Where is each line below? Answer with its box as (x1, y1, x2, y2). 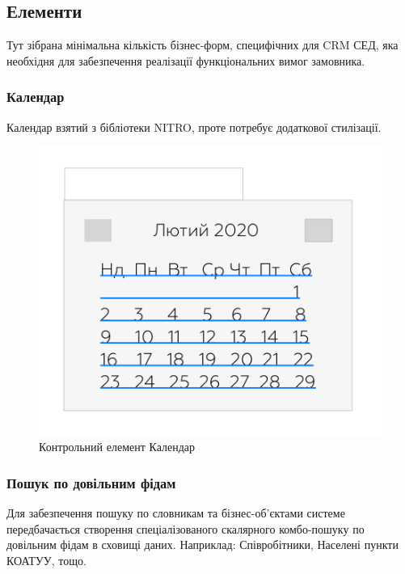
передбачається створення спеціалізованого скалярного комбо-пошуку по (6, 520, 365, 537)
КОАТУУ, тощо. (6, 551, 86, 568)
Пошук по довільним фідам (6, 472, 176, 492)
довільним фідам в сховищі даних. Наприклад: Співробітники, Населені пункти (6, 536, 399, 553)
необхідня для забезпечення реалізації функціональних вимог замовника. (6, 52, 365, 69)
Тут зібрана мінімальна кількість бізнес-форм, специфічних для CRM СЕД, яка (6, 36, 399, 53)
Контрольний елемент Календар (39, 438, 196, 455)
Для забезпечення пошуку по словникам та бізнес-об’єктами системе (6, 504, 345, 521)
